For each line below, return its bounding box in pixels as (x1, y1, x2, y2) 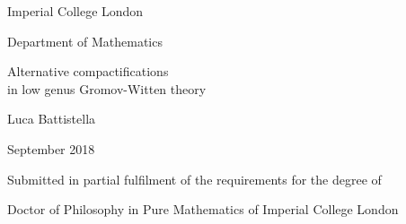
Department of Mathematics (7, 31, 163, 50)
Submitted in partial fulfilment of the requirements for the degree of (7, 169, 382, 188)
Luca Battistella (7, 109, 96, 128)
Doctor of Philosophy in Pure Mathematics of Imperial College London (7, 200, 399, 219)
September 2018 (7, 139, 95, 158)
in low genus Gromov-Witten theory (7, 79, 207, 98)
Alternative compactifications (7, 62, 169, 81)
